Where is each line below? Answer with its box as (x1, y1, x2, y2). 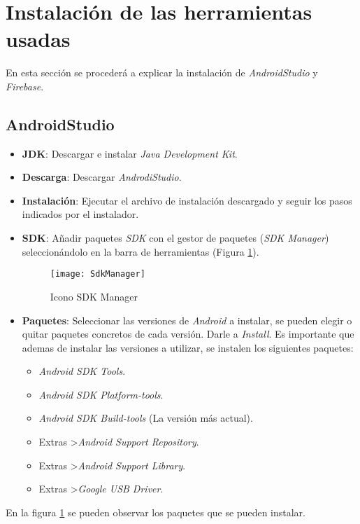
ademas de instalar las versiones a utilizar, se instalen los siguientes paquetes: (22, 340, 354, 354)
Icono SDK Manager (50, 289, 138, 303)
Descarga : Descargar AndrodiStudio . (22, 170, 182, 184)
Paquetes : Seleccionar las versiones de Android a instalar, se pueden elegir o (22, 312, 352, 327)
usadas (6, 25, 71, 53)
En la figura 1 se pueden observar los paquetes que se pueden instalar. (6, 504, 305, 519)
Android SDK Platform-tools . (38, 387, 164, 401)
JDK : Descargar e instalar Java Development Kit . (22, 146, 238, 160)
